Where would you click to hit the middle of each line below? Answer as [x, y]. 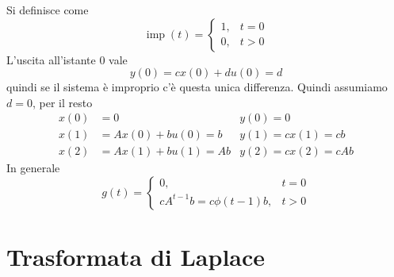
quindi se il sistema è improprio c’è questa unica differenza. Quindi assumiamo [197, 87]
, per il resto [62, 102]
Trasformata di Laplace [136, 257]
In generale [33, 168]
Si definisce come [48, 10]
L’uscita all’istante [51, 59]
